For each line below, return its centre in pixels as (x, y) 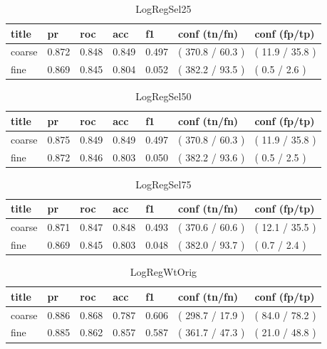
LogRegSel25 (163, 9)
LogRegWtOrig (163, 272)
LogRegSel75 (163, 184)
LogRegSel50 (163, 96)
